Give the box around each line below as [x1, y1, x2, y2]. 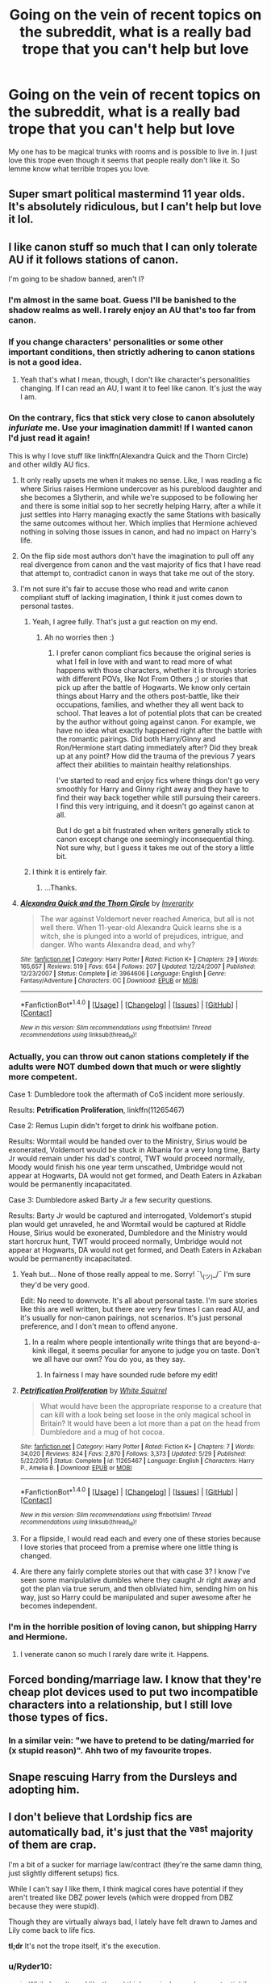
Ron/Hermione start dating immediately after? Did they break [56, 742, 258, 752]
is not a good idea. [8, 356, 82, 367]
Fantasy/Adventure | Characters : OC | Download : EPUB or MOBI [19, 976, 198, 984]
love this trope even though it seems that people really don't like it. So [8, 155, 240, 165]
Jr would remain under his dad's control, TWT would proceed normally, [8, 1153, 245, 1163]
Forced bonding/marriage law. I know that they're [8, 1672, 262, 1687]
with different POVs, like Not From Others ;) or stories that [56, 674, 248, 683]
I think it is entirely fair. [31, 867, 107, 877]
